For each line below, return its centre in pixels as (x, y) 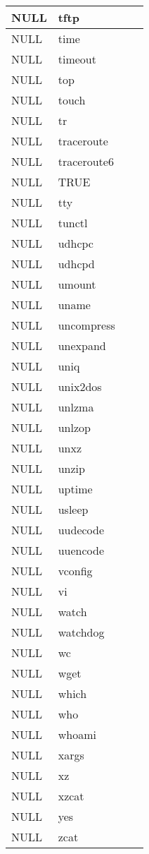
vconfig (75, 571)
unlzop (74, 427)
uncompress (86, 325)
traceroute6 (86, 161)
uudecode (81, 530)
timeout (77, 59)
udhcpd (76, 264)
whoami (77, 734)
